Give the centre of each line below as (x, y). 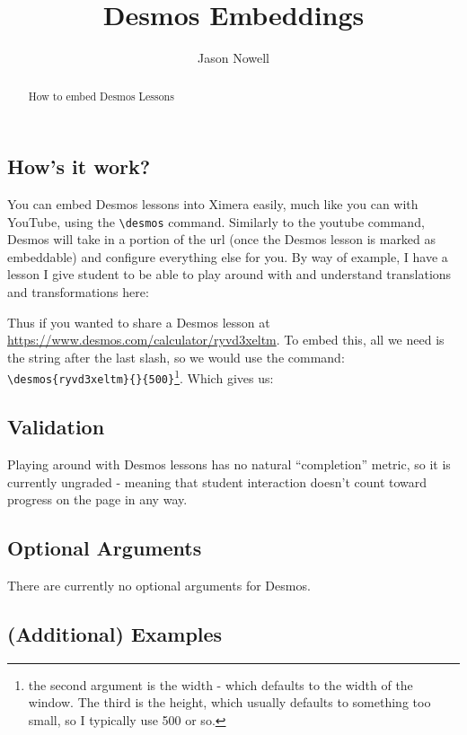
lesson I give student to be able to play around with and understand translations (229, 274)
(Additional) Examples (115, 633)
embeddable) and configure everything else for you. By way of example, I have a (228, 256)
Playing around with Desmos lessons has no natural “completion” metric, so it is (229, 464)
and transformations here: (78, 292)
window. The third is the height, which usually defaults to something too (229, 702)
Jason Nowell (233, 58)
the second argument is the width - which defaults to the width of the (220, 684)
